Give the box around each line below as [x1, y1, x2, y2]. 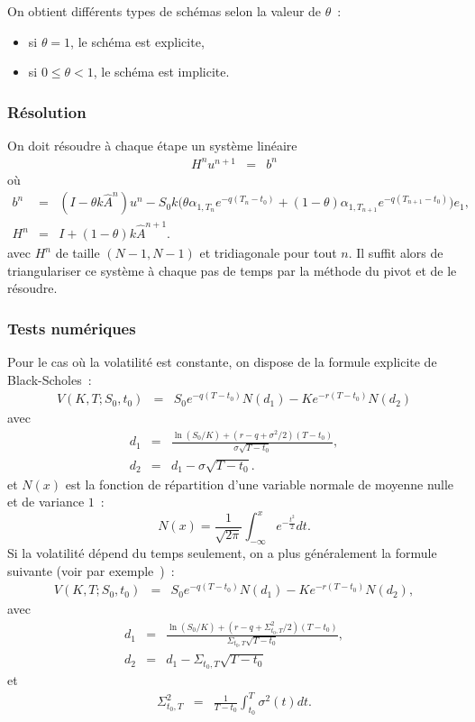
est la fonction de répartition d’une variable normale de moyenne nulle [65, 474, 454, 493]
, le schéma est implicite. [93, 62, 230, 81]
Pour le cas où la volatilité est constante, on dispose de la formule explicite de [7, 352, 437, 371]
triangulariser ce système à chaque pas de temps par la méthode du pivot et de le [7, 260, 457, 279]
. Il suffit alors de [348, 243, 443, 262]
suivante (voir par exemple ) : [7, 561, 175, 580]
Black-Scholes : [7, 370, 92, 388]
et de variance [7, 492, 85, 511]
